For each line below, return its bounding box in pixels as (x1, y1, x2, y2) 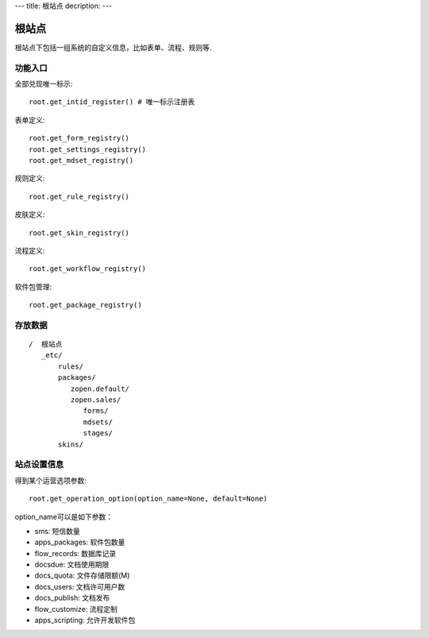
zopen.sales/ (70, 396, 122, 404)
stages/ (83, 429, 113, 438)
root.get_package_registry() (29, 300, 142, 310)
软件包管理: (14, 282, 52, 292)
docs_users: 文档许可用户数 (34, 582, 126, 591)
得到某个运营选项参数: (14, 475, 87, 485)
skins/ (58, 439, 83, 449)
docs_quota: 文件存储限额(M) (34, 570, 130, 580)
